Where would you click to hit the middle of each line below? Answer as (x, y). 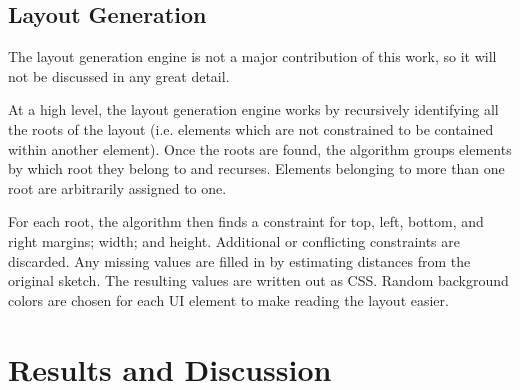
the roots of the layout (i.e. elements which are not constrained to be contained (251, 128)
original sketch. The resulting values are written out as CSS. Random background (258, 280)
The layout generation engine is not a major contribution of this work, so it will (252, 56)
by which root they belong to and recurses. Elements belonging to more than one (256, 168)
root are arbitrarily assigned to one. (117, 187)
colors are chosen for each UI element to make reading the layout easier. (228, 299)
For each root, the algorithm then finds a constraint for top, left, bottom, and (246, 221)
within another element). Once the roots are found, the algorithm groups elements (260, 148)
